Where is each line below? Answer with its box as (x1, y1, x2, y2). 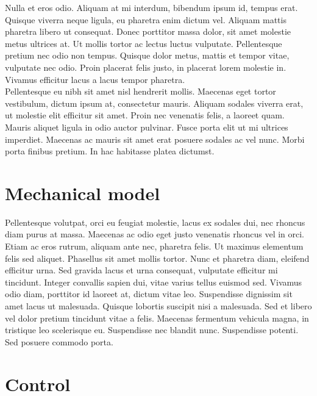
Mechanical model (5, 180, 160, 205)
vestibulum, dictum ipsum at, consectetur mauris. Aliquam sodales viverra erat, (5, 96, 304, 109)
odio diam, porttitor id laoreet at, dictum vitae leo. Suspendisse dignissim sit (5, 287, 293, 300)
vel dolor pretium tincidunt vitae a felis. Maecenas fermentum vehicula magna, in (5, 311, 309, 324)
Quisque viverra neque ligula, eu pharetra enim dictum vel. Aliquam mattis (5, 13, 287, 26)
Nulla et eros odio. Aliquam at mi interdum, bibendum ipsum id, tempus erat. (5, 1, 298, 13)
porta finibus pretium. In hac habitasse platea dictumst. (5, 145, 215, 157)
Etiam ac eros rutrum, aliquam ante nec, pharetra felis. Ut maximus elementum (5, 240, 304, 253)
